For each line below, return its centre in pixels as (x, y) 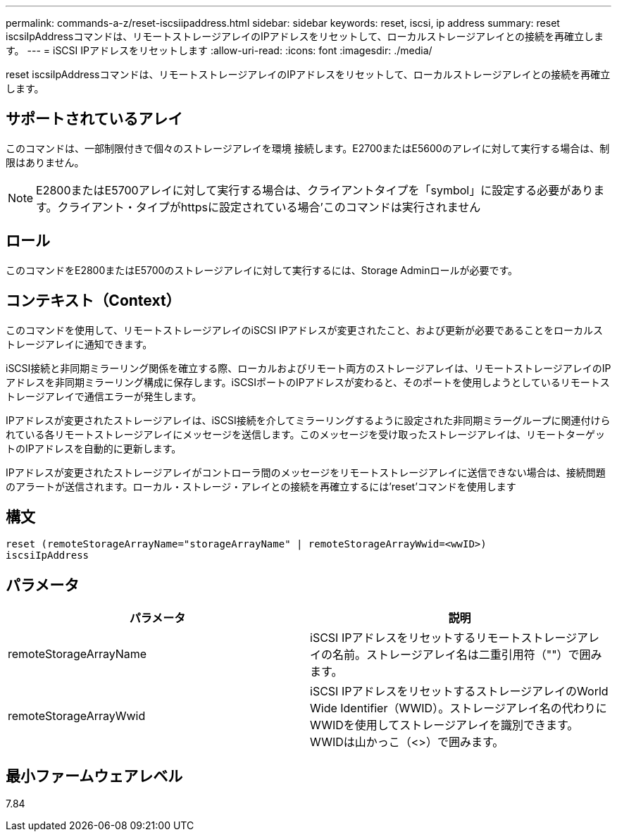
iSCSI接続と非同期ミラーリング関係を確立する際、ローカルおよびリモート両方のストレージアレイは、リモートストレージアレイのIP (308, 368)
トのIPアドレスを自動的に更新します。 (94, 448)
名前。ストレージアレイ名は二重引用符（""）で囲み (467, 655)
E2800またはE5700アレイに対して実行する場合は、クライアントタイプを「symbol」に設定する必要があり (315, 190)
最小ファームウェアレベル (94, 776)
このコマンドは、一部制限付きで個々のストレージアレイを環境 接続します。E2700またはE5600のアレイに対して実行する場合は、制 (308, 148)
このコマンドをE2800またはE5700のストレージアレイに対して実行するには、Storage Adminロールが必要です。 (262, 270)
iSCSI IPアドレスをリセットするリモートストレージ (444, 638)
